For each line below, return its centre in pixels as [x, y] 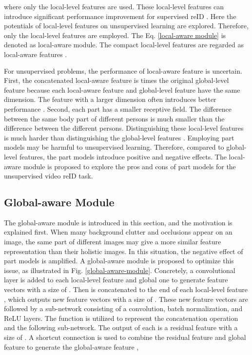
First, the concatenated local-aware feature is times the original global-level [116, 80]
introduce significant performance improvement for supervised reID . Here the [120, 16]
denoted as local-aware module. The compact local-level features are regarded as [124, 45]
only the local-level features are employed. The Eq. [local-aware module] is [115, 35]
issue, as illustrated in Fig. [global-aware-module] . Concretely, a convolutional [120, 270]
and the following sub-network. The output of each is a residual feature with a [121, 327]
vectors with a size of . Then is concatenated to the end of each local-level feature [126, 289]
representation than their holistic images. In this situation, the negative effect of [124, 251]
